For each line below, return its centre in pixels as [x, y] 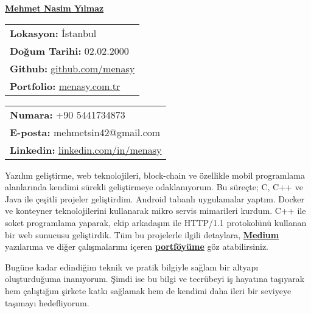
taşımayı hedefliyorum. [47, 302]
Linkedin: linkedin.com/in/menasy [86, 150]
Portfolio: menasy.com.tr [65, 86]
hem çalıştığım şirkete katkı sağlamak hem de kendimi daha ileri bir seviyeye [148, 290]
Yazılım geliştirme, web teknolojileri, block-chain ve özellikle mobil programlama [155, 175]
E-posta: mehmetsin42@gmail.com [85, 132]
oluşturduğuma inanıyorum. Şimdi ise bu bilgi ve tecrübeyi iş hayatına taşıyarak [155, 279]
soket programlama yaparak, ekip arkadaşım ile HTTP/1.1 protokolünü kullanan [156, 222]
